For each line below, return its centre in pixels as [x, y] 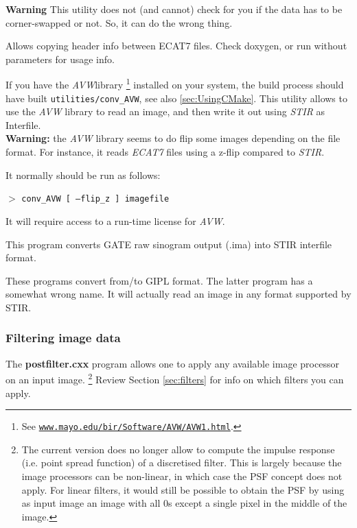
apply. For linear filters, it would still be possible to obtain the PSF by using [183, 489]
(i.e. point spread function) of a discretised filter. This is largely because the [182, 463]
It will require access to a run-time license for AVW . [115, 220]
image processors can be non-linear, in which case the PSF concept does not [182, 476]
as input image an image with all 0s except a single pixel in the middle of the [184, 503]
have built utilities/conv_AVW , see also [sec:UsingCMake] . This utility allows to [176, 98]
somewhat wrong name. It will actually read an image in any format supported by [178, 294]
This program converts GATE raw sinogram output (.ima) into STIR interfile [169, 244]
